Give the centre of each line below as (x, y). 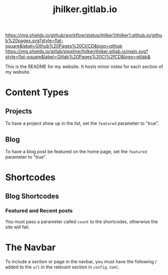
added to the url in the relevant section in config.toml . (62, 267)
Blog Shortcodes (32, 196)
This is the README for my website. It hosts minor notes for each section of (84, 66)
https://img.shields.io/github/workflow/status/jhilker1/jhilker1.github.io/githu (84, 35)
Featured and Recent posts (39, 211)
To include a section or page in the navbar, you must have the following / (81, 261)
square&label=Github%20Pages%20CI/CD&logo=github (64, 46)
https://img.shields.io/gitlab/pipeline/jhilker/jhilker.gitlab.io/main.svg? (77, 51)
